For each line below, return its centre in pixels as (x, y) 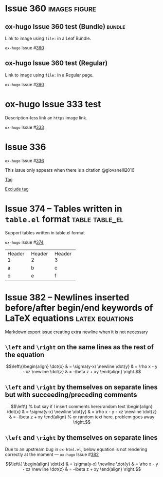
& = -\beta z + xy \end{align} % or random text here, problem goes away (82, 417)
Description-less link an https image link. (46, 117)
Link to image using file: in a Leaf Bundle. (48, 38)
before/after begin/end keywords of (79, 307)
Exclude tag (17, 189)
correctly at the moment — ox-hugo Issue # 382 (52, 454)
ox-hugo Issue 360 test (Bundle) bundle (65, 27)
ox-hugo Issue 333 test (53, 104)
